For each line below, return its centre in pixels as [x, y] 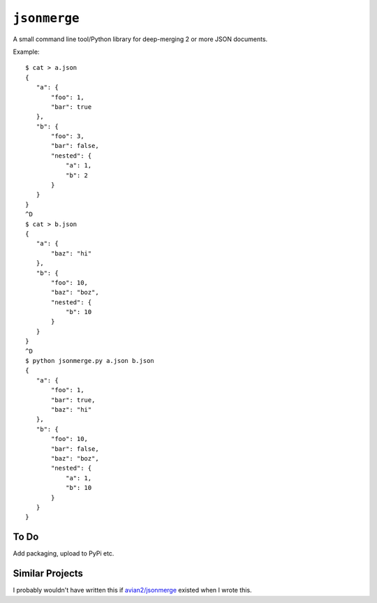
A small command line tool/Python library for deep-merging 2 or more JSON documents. [140, 39]
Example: [26, 52]
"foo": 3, [68, 136]
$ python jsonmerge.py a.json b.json [90, 361]
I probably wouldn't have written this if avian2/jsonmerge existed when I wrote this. [132, 590]
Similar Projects [48, 573]
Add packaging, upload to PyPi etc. [64, 553]
